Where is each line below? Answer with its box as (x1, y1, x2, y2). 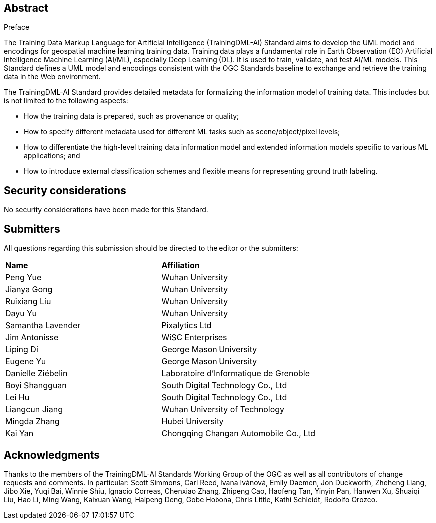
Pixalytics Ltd (161, 320, 212, 331)
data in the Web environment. (4, 72, 101, 81)
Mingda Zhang (5, 416, 60, 427)
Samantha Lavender (5, 320, 81, 331)
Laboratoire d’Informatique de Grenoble (161, 368, 310, 379)
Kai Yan (5, 428, 34, 439)
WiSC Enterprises (161, 332, 227, 343)
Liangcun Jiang (5, 404, 63, 415)
